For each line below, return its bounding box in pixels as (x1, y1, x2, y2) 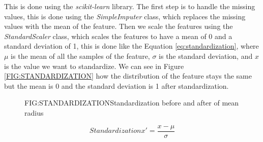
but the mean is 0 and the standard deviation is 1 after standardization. (4, 80, 229, 91)
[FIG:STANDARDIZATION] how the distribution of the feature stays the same (4, 70, 252, 81)
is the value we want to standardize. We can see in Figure (4, 60, 184, 71)
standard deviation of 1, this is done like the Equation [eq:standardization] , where (4, 41, 259, 51)
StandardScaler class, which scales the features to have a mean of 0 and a (4, 30, 232, 41)
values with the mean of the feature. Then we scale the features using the (4, 21, 233, 31)
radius (24, 107, 44, 118)
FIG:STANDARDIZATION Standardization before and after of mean (24, 97, 239, 108)
